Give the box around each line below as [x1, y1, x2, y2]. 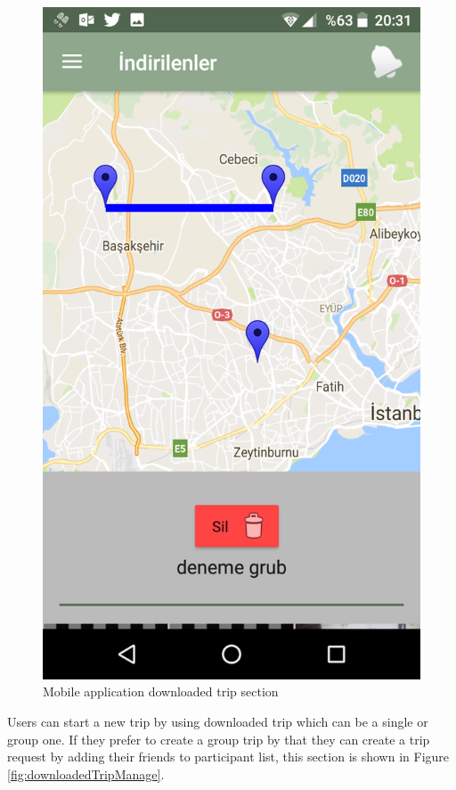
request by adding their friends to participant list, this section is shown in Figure [7, 747, 450, 766]
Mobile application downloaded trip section [43, 682, 279, 701]
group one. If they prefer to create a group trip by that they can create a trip [7, 729, 430, 748]
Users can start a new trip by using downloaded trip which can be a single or [7, 712, 428, 730]
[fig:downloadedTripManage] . [7, 764, 165, 783]
